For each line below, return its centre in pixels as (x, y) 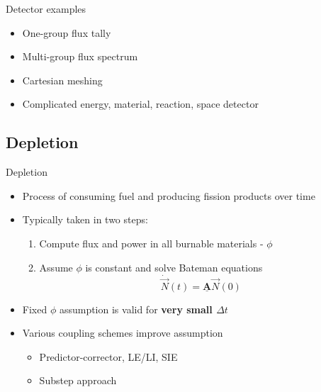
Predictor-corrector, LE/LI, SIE (108, 356)
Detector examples (46, 9)
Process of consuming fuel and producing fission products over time (169, 195)
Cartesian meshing (62, 80)
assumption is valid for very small (136, 309)
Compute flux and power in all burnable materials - (151, 243)
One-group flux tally (67, 32)
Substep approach (78, 380)
